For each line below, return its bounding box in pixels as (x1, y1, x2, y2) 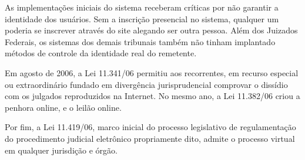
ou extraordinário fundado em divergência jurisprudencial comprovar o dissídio (5, 78, 288, 90)
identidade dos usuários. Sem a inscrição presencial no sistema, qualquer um (5, 12, 279, 25)
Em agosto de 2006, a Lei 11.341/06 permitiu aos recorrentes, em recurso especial (5, 66, 299, 79)
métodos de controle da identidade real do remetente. (5, 47, 197, 59)
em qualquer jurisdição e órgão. (5, 144, 118, 156)
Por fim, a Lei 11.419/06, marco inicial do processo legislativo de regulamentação (5, 121, 296, 133)
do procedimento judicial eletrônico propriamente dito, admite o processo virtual (5, 132, 295, 144)
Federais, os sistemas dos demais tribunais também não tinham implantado (5, 35, 276, 47)
